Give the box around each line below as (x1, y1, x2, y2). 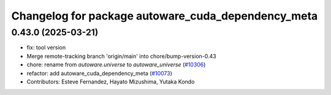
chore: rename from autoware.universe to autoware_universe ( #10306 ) (26, 61, 206, 68)
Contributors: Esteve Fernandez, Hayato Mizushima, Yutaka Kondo (26, 78, 195, 85)
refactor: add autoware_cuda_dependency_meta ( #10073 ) (26, 69, 173, 77)
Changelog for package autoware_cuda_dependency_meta (11, 9, 318, 23)
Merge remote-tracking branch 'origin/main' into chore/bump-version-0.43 (26, 52, 217, 60)
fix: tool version (26, 44, 66, 51)
